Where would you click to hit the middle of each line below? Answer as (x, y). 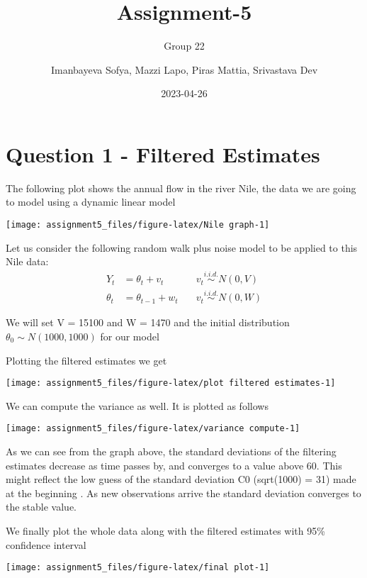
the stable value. (41, 507)
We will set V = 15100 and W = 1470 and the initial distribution (148, 322)
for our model (130, 336)
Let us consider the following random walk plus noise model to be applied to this (182, 247)
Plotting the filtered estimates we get (86, 360)
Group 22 (184, 46)
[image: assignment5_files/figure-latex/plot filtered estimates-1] (171, 383)
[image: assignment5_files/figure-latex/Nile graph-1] (138, 225)
